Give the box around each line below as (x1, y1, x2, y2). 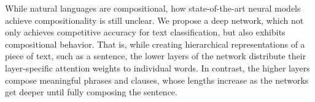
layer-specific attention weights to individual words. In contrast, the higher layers (5, 61, 310, 74)
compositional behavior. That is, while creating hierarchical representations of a (5, 37, 305, 50)
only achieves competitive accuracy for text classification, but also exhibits (5, 26, 286, 38)
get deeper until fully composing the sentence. (5, 86, 177, 98)
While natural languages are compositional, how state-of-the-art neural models (5, 2, 301, 14)
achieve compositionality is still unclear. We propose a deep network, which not (5, 13, 304, 26)
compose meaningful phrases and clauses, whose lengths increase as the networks (5, 73, 309, 86)
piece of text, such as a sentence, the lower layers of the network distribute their (5, 49, 306, 62)
